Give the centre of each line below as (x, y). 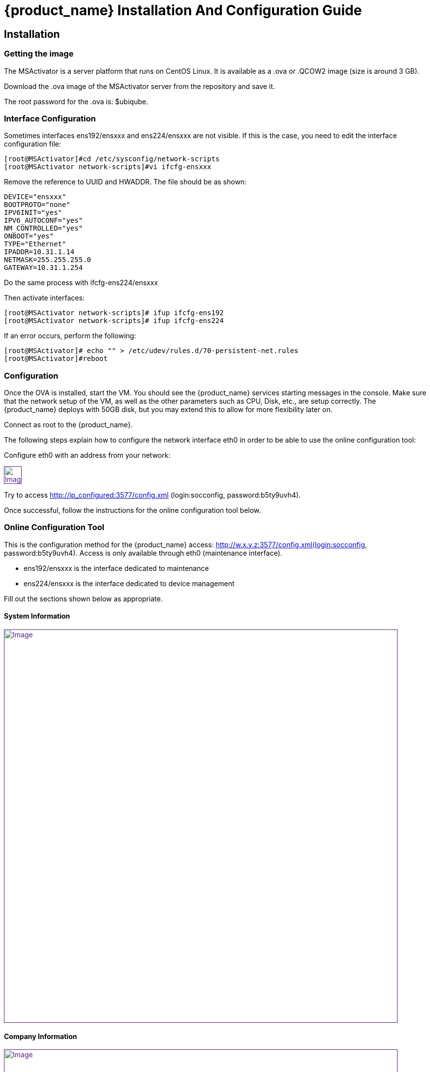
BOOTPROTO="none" (37, 205)
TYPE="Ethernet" (35, 244)
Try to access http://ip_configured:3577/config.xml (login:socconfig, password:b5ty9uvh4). (152, 495)
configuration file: (32, 144)
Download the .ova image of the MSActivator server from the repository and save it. (139, 86)
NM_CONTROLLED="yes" (44, 228)
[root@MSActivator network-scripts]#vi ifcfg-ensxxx (108, 167)
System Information (37, 616)
